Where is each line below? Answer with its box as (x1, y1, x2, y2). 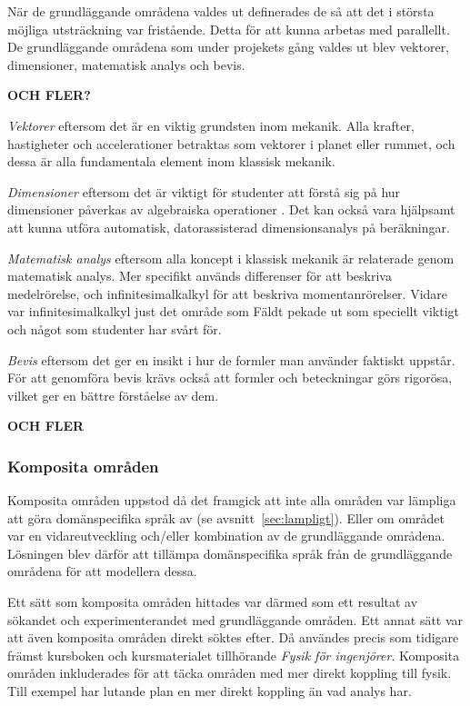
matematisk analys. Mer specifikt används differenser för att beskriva (7, 266, 392, 285)
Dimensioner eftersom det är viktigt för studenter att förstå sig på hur (7, 182, 401, 201)
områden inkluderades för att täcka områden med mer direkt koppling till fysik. (7, 663, 452, 682)
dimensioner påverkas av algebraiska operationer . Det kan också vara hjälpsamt (7, 200, 455, 219)
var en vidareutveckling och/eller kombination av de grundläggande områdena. (7, 526, 445, 545)
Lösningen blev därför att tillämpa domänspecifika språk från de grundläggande (7, 543, 453, 562)
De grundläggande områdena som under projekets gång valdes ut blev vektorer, (7, 37, 450, 56)
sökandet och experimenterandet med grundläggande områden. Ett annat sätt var (7, 610, 464, 629)
